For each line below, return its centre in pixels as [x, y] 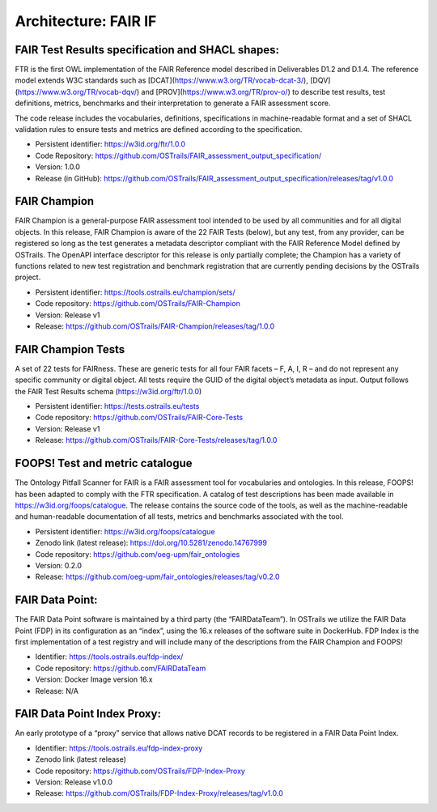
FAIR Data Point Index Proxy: [88, 714]
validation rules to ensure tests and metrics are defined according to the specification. [159, 130]
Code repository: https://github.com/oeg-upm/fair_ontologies [138, 554]
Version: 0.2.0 [59, 565]
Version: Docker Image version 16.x [94, 679]
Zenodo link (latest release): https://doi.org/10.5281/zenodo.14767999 [151, 543]
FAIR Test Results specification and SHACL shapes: [147, 50]
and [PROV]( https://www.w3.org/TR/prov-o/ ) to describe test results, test [263, 91]
